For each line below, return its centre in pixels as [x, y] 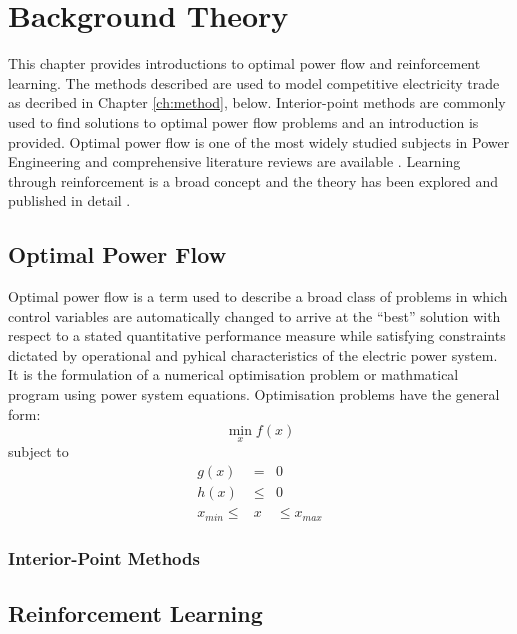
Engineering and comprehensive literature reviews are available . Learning [234, 161]
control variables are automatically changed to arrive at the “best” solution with [254, 315]
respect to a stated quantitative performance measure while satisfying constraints [257, 335]
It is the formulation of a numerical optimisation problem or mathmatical [233, 374]
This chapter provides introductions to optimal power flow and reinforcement [244, 63]
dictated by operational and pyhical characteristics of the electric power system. [253, 354]
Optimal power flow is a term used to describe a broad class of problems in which [258, 296]
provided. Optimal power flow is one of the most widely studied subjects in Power [259, 141]
